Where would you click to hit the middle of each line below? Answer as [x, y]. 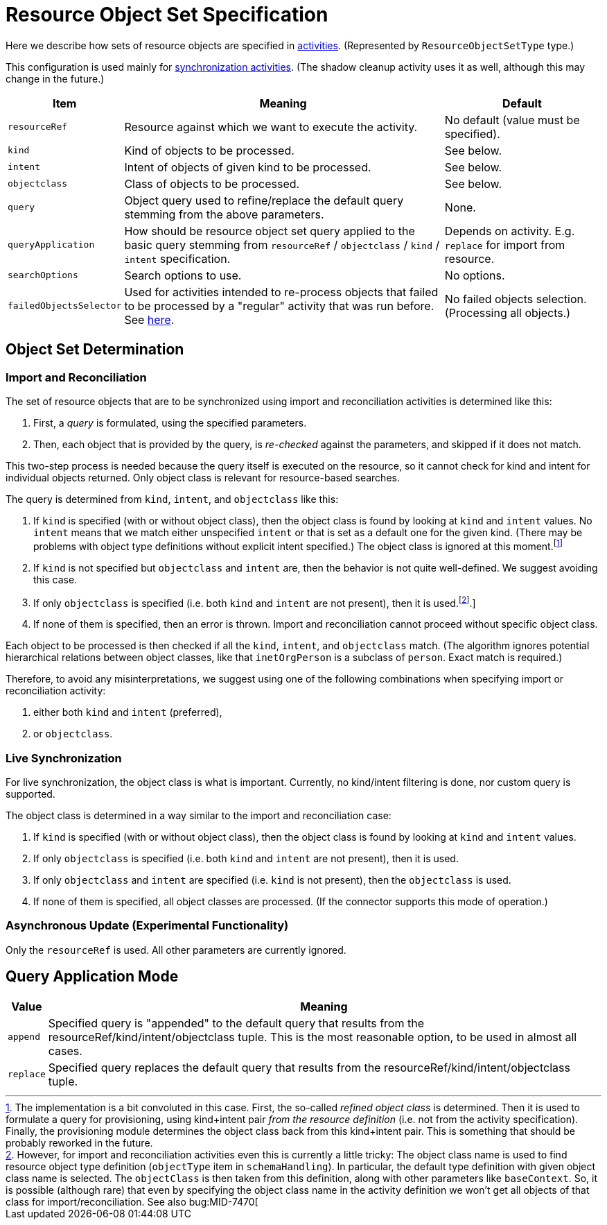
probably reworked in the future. [79, 1142]
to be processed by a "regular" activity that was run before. [279, 306]
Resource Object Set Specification [167, 15]
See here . [149, 319]
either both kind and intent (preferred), [128, 712]
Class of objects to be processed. [212, 183]
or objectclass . [73, 734]
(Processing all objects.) [508, 312]
